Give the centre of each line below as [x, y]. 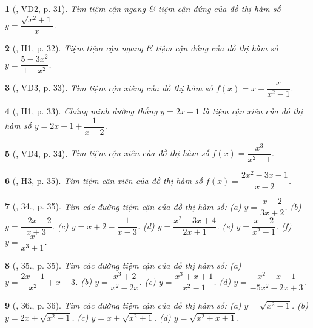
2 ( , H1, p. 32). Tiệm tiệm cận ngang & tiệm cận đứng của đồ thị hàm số [142, 48]
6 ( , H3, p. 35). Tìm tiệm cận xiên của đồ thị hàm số [104, 180]
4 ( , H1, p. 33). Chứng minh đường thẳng [81, 111]
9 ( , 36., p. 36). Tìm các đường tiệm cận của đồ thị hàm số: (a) [123, 305]
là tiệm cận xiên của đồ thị [253, 111]
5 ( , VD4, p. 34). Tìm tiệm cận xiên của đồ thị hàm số [107, 153]
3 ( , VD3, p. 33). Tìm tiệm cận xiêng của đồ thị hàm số [109, 87]
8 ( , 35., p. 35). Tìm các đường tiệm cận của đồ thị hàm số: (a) [123, 265]
